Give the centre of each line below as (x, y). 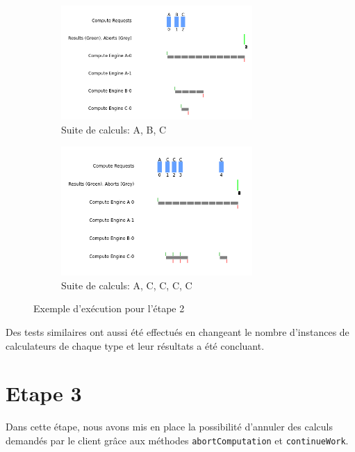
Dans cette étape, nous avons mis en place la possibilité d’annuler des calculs (169, 427)
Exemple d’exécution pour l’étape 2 (109, 308)
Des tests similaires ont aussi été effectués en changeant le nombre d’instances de (177, 332)
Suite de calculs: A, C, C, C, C (127, 285)
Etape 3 (44, 393)
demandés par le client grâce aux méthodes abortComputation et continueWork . (177, 440)
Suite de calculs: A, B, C (114, 129)
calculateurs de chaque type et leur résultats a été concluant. (135, 345)
